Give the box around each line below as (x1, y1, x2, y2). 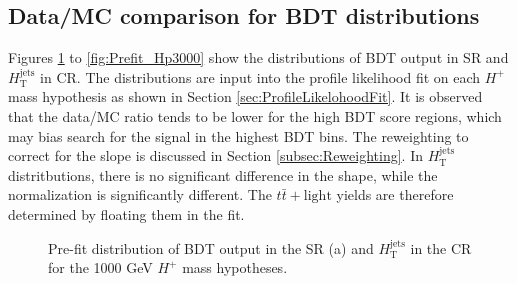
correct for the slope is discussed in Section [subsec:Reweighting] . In (8, 145, 424, 166)
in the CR (410, 237, 472, 258)
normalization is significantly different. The (8, 184, 272, 205)
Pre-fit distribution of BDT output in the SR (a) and (48, 237, 374, 258)
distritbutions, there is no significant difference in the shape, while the (8, 164, 438, 185)
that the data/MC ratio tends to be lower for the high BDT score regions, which (8, 105, 502, 126)
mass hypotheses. (182, 257, 288, 278)
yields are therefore (336, 184, 454, 205)
